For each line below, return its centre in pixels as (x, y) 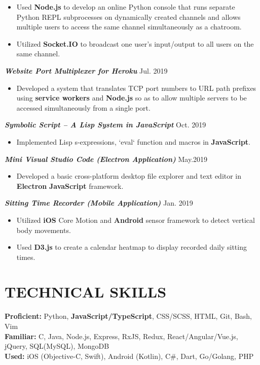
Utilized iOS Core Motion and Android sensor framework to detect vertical (136, 220)
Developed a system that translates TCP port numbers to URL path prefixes (136, 88)
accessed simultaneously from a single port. (83, 107)
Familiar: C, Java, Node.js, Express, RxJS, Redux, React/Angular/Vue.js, (121, 336)
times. (26, 257)
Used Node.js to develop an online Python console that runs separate (126, 7)
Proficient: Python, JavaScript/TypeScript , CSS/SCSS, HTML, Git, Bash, (128, 316)
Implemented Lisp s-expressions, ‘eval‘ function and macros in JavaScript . (134, 141)
